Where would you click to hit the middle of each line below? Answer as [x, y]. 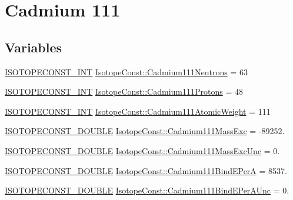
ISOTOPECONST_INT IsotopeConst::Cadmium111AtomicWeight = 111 [138, 111]
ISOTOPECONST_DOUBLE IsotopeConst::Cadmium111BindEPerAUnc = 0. [147, 190]
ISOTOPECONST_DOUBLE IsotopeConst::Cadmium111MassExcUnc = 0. [142, 150]
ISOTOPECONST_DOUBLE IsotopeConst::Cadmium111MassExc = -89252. [145, 131]
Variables [34, 47]
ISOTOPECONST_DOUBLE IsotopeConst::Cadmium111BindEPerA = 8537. [146, 170]
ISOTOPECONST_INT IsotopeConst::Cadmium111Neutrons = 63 [126, 71]
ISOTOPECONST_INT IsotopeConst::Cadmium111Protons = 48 [124, 91]
